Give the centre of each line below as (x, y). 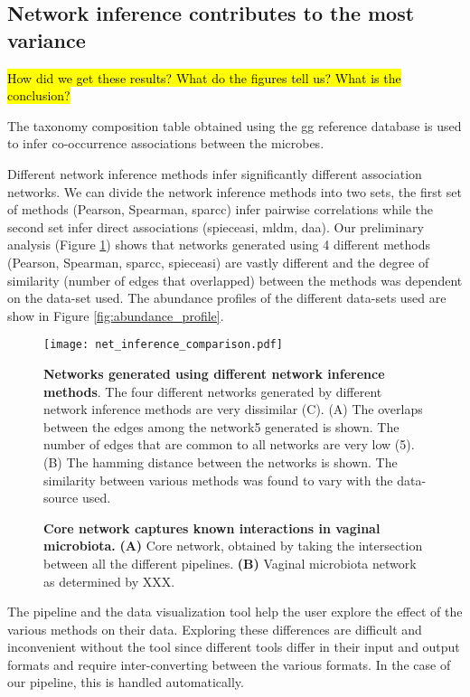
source (61, 498)
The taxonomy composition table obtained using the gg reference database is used (235, 125)
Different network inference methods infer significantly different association (215, 173)
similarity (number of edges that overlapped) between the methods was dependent (235, 280)
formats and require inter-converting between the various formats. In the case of (229, 664)
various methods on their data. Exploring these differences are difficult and (215, 629)
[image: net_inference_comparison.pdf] (163, 345)
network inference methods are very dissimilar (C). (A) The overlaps (233, 409)
